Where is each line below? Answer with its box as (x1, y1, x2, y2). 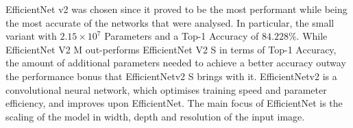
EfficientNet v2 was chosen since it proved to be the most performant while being (5, 2, 348, 16)
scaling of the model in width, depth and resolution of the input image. (5, 109, 305, 123)
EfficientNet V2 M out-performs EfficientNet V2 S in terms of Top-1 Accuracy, (5, 42, 337, 56)
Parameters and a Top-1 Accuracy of (104, 29, 259, 43)
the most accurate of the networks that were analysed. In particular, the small (5, 15, 334, 29)
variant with (5, 29, 57, 43)
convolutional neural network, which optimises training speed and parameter (5, 82, 327, 97)
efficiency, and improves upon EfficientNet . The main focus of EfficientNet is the (5, 96, 343, 110)
